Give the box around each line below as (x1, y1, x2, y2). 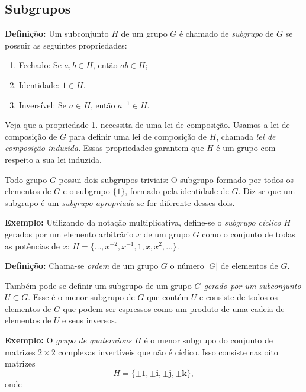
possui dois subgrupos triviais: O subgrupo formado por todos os (59, 173, 294, 185)
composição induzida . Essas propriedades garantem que (5, 142, 204, 154)
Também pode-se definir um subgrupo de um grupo (5, 279, 192, 291)
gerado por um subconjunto (204, 279, 301, 291)
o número (170, 259, 204, 272)
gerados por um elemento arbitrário (5, 227, 134, 240)
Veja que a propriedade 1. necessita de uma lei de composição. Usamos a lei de (5, 118, 290, 131)
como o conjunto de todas (202, 227, 295, 240)
